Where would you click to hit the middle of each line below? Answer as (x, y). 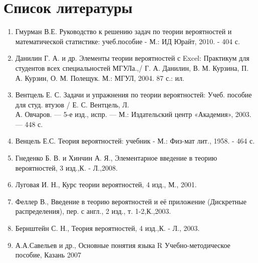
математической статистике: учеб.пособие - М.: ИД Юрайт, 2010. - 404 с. (127, 41)
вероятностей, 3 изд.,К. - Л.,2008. (66, 167)
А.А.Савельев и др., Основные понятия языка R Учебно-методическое (123, 245)
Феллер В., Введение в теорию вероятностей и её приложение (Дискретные (131, 201)
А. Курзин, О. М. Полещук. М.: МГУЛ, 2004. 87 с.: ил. (100, 78)
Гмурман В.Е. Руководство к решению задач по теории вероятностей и (123, 31)
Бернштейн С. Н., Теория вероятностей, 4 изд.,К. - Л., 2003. (107, 228)
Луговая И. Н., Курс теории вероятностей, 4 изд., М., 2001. (106, 184)
